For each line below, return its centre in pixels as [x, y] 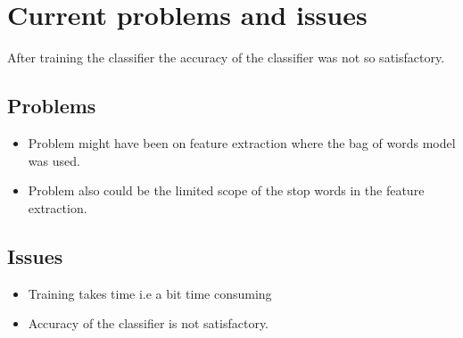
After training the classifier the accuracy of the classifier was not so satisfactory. [226, 58]
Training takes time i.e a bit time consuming [150, 293]
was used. [54, 160]
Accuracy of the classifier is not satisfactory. [149, 323]
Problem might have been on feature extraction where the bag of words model [242, 142]
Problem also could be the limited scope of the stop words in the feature [226, 190]
